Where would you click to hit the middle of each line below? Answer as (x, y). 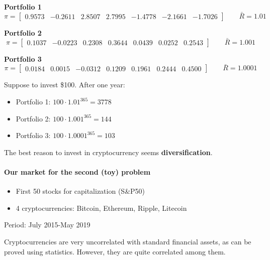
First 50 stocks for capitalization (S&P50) (80, 191)
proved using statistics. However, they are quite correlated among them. (115, 251)
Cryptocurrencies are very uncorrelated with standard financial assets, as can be (128, 241)
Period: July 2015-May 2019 (47, 225)
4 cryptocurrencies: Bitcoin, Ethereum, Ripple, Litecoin (101, 208)
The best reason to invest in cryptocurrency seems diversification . (108, 152)
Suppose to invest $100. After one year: (65, 85)
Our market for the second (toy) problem (77, 172)
